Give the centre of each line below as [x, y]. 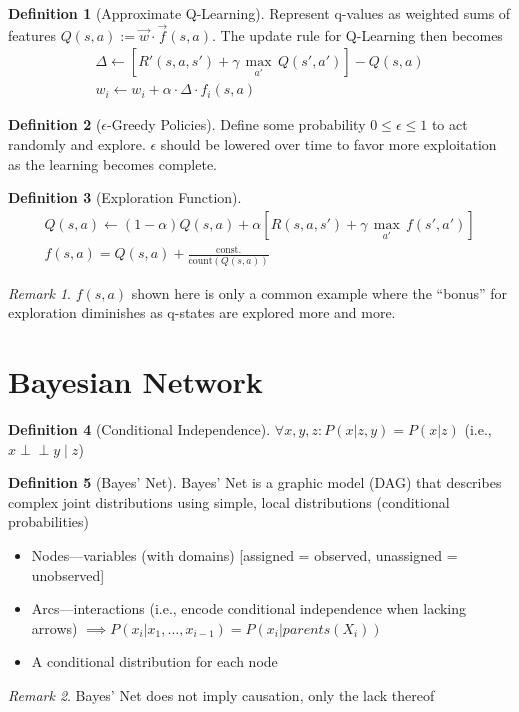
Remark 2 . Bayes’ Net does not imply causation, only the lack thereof [221, 694]
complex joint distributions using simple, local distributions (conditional [229, 501]
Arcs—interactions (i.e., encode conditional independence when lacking [249, 608]
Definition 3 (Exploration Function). [125, 197]
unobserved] [68, 574]
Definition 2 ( [55, 124]
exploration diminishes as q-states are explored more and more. [202, 312]
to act [449, 124]
